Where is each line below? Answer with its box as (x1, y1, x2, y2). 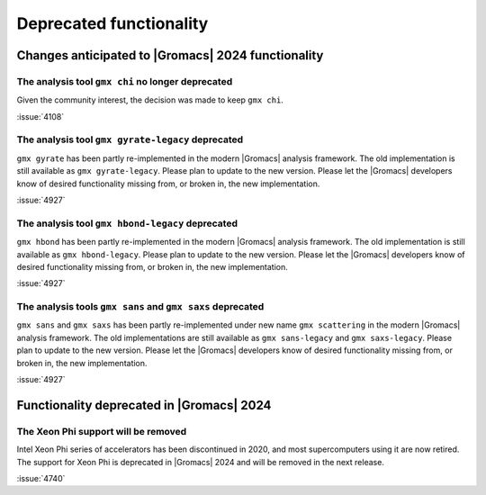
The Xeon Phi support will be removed (16, 425, 187, 437)
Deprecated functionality (16, 13, 209, 33)
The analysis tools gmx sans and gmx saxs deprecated (16, 301, 265, 313)
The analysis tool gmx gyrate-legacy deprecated (16, 133, 244, 146)
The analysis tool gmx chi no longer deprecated (16, 75, 233, 87)
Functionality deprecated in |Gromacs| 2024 (16, 397, 272, 413)
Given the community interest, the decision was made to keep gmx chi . (16, 94, 283, 105)
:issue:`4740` (16, 472, 66, 483)
